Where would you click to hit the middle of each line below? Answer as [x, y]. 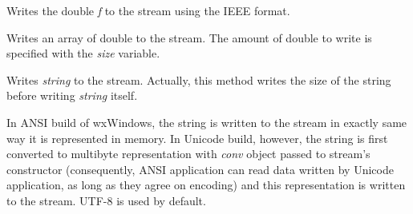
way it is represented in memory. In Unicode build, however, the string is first [197, 138]
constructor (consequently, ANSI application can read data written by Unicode [200, 169]
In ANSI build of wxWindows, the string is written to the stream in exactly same [207, 122]
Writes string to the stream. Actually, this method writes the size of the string [199, 79]
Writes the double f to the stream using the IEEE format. [148, 10]
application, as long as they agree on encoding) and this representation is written [206, 185]
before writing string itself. [72, 95]
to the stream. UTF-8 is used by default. [106, 200]
